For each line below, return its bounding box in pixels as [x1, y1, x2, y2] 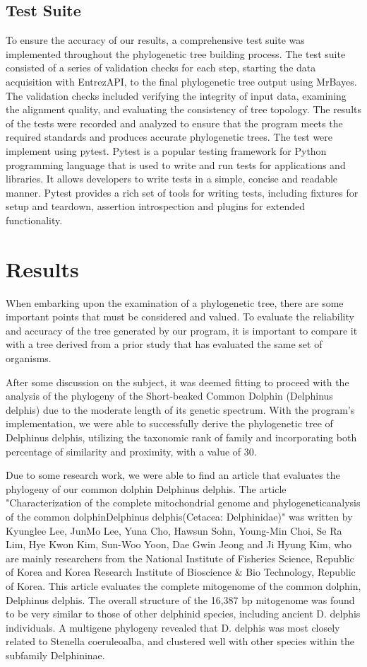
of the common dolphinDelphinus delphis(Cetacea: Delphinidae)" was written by [6, 509, 353, 523]
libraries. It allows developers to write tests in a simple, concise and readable [6, 171, 338, 186]
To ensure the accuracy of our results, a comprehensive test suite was [6, 33, 305, 47]
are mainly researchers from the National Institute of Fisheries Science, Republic [6, 550, 354, 565]
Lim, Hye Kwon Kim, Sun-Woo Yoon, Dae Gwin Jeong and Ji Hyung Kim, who [6, 537, 352, 552]
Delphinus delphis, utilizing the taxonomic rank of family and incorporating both [6, 429, 357, 444]
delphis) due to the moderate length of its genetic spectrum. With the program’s [6, 402, 355, 417]
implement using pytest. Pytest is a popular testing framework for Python [6, 143, 327, 158]
